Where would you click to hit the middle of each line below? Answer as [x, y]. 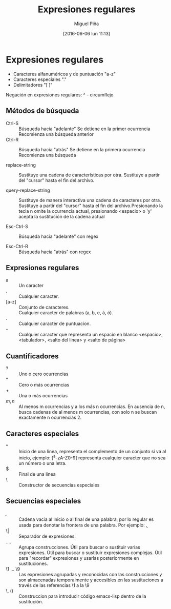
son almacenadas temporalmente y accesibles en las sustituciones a [91, 580]
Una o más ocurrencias [43, 396]
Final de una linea [37, 474]
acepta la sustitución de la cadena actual [62, 216]
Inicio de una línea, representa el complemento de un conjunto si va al [92, 451]
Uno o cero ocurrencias [44, 374]
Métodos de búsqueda [42, 111]
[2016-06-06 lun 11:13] [87, 33]
